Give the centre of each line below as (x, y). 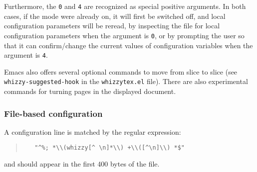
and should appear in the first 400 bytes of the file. (82, 164)
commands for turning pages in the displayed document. (90, 91)
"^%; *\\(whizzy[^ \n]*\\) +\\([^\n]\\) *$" (110, 148)
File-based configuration (53, 113)
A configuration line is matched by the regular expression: (93, 131)
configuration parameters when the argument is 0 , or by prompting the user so (124, 35)
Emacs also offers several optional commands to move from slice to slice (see (121, 71)
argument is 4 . (26, 55)
